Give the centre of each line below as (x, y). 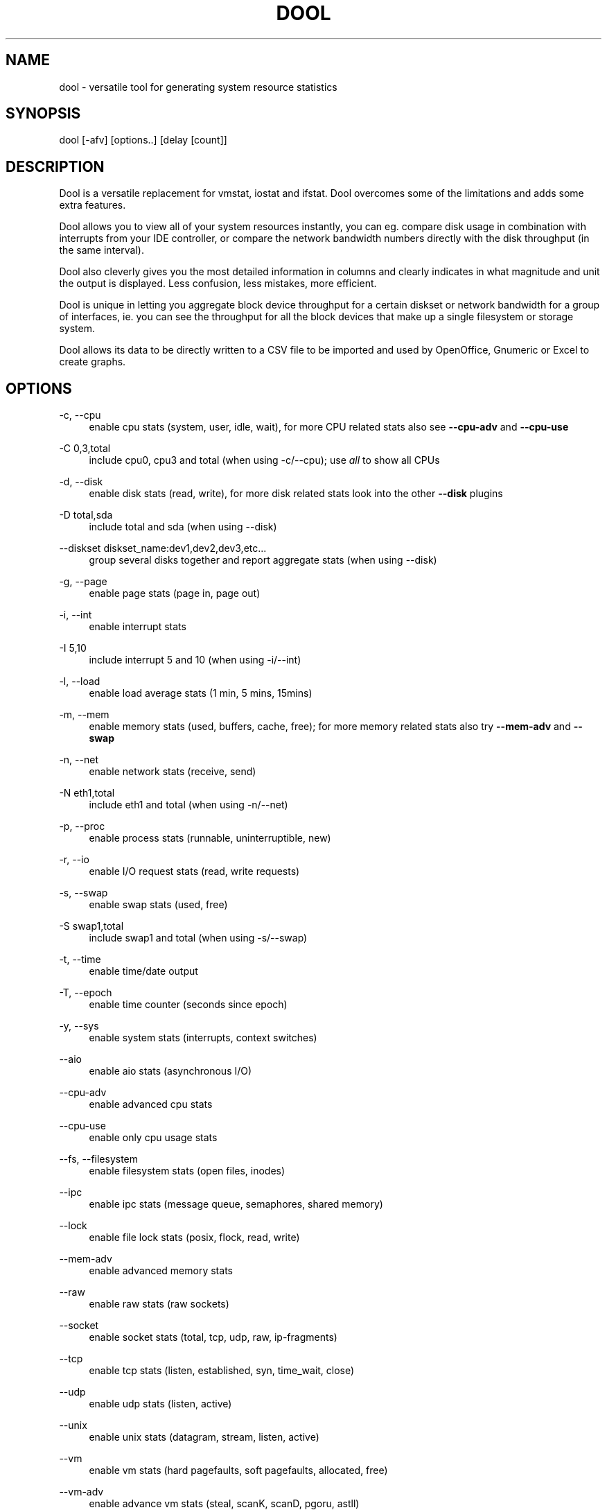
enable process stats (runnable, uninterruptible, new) (210, 838)
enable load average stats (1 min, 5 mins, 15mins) (201, 693)
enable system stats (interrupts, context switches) (203, 1038)
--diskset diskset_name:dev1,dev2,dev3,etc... (163, 548)
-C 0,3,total (85, 449)
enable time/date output (143, 971)
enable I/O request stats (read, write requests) (194, 871)
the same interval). (102, 250)
